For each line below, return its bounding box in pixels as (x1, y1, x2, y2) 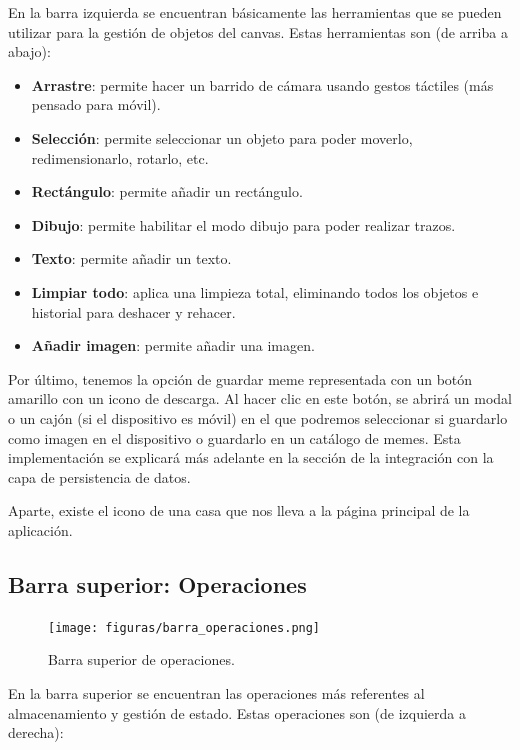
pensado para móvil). (31, 94, 161, 115)
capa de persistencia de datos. (8, 466, 191, 487)
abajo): (8, 41, 51, 62)
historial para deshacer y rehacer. (31, 301, 236, 322)
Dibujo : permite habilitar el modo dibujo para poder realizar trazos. (31, 214, 456, 235)
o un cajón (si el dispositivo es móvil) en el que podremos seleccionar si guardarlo (8, 407, 508, 428)
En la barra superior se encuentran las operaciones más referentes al (8, 682, 425, 703)
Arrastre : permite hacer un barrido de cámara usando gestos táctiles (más (31, 74, 494, 95)
